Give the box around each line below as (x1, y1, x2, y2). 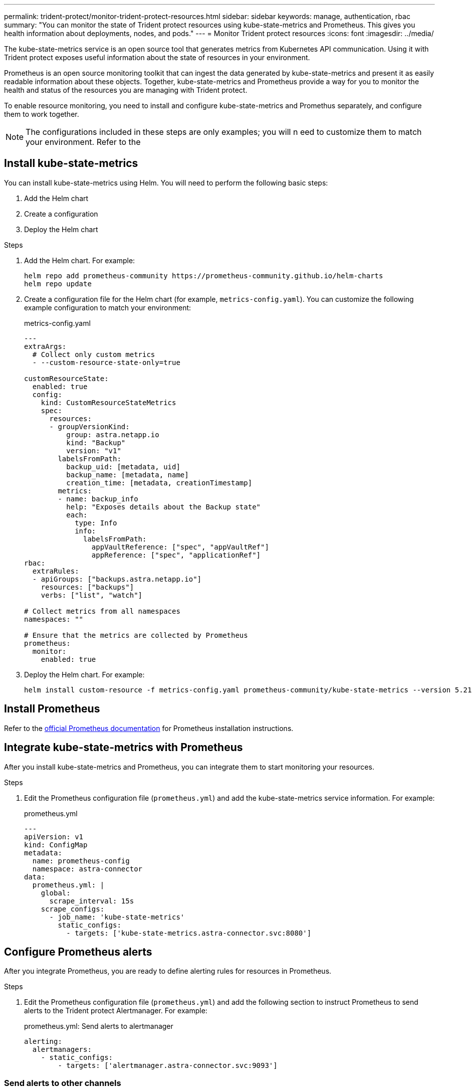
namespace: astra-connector (32, 864, 143, 873)
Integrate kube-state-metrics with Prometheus (4, 741, 243, 754)
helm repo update (24, 279, 92, 288)
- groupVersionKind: (49, 422, 130, 431)
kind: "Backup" (66, 438, 126, 447)
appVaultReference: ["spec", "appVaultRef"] (91, 542, 269, 551)
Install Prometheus (4, 702, 100, 715)
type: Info (75, 518, 117, 527)
